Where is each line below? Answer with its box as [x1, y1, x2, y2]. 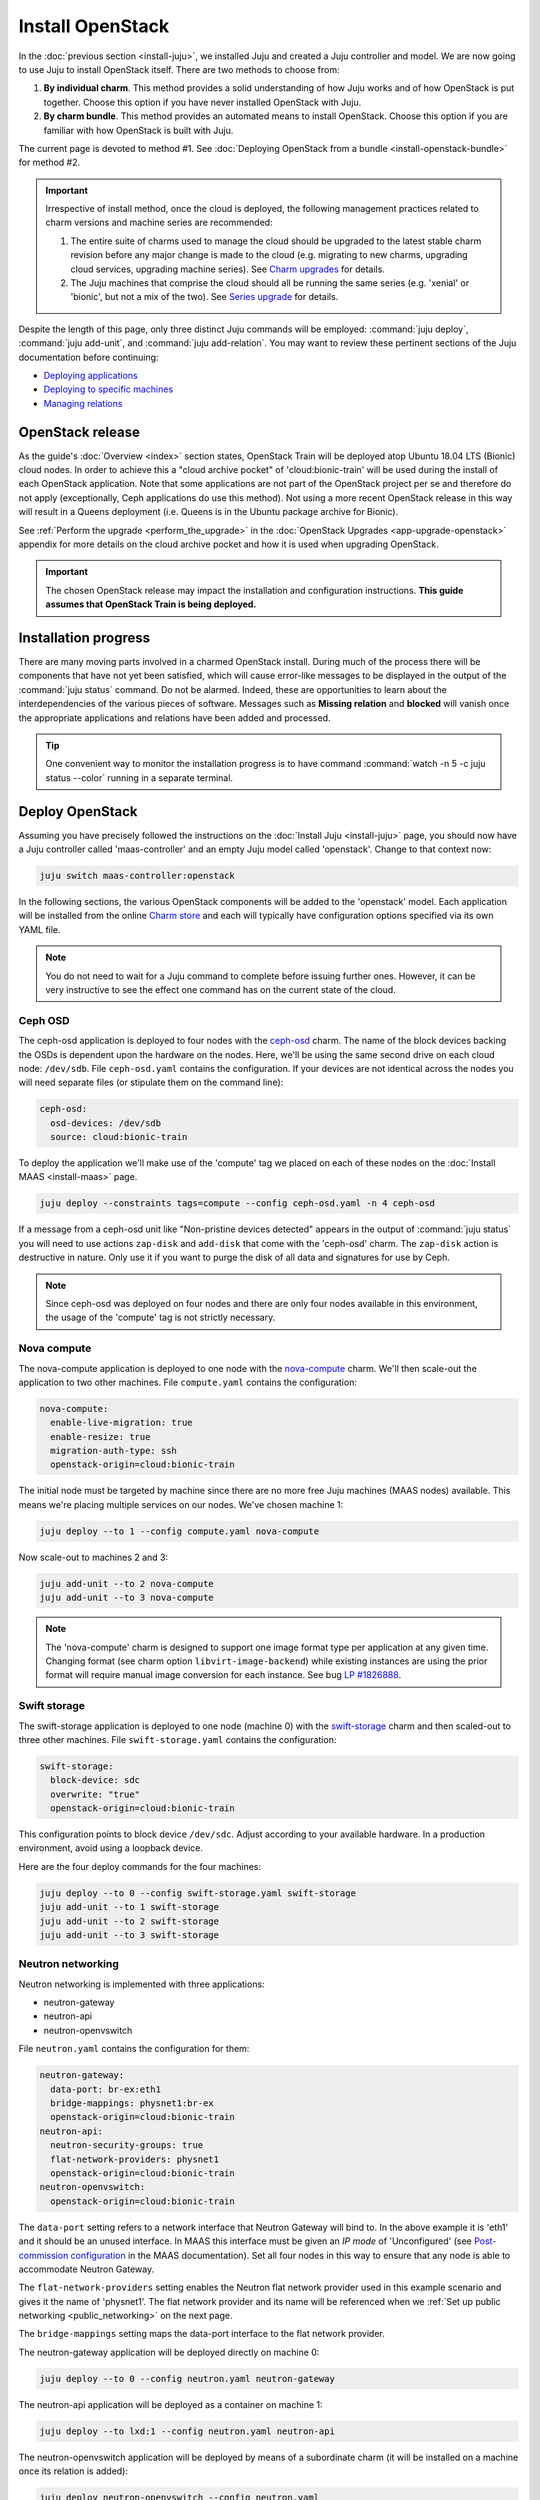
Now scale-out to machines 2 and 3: [18, 1551, 169, 1563]
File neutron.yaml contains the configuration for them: [18, 2043, 250, 2055]
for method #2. [18, 156, 80, 169]
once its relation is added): [18, 2465, 129, 2477]
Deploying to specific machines [43, 383, 174, 395]
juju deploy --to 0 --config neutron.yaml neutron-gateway [39, 2373, 335, 2384]
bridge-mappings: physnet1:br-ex [50, 2098, 214, 2109]
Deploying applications [43, 369, 139, 381]
